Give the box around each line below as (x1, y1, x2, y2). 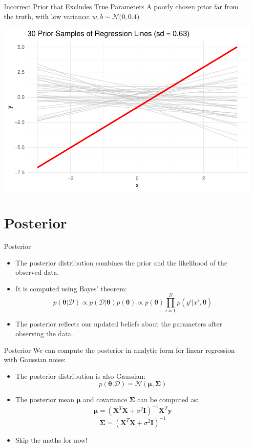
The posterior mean (15, 394, 75, 405)
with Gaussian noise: (4, 354, 66, 365)
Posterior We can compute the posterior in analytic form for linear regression (4, 345, 235, 355)
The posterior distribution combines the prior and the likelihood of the (15, 257, 228, 267)
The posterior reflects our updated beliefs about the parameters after (15, 319, 222, 329)
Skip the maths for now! (15, 434, 88, 445)
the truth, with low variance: (4, 11, 90, 21)
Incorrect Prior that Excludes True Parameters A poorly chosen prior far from (4, 1, 239, 11)
